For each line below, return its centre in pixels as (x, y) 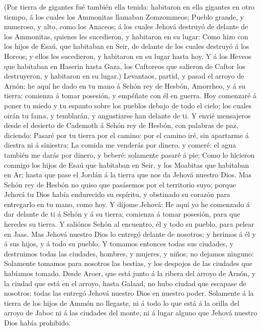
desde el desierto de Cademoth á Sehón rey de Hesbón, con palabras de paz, (121, 125)
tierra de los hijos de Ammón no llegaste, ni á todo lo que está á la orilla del (122, 303)
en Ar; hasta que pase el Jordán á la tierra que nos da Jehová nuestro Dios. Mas (128, 175)
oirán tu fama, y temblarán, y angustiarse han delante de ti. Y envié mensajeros (127, 115)
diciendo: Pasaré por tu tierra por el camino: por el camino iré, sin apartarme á (126, 135)
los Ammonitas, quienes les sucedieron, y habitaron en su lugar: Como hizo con (126, 36)
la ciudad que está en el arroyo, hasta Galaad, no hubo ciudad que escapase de (125, 283)
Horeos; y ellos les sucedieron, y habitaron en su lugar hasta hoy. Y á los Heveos (128, 56)
